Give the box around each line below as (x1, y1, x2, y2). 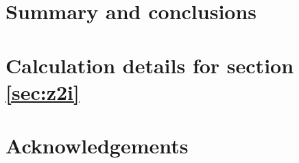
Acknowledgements (5, 131, 189, 160)
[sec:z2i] (5, 77, 80, 105)
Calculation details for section (5, 51, 294, 79)
